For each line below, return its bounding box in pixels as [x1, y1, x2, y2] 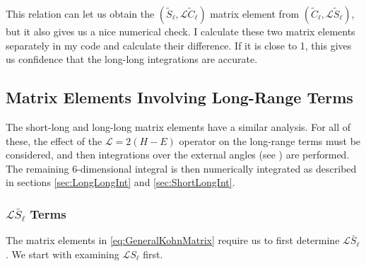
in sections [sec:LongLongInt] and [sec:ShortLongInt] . [6, 175, 235, 190]
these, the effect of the [6, 133, 102, 148]
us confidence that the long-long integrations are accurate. [6, 52, 258, 66]
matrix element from [210, 6, 300, 21]
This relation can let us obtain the [6, 6, 155, 21]
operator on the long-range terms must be [179, 133, 361, 148]
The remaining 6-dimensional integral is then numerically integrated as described [6, 161, 357, 175]
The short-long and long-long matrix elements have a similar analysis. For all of [6, 119, 351, 134]
